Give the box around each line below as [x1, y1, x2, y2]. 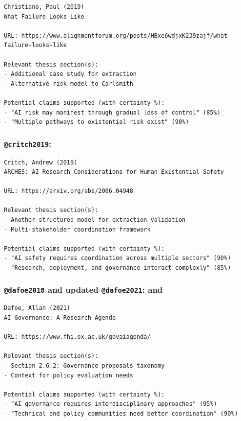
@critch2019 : [4, 137, 52, 149]
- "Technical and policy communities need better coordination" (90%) [4, 410, 238, 417]
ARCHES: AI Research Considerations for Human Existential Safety [4, 168, 224, 176]
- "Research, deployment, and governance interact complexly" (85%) [4, 264, 231, 272]
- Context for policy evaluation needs [4, 372, 133, 379]
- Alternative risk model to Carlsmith [4, 80, 133, 87]
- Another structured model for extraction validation [4, 216, 186, 224]
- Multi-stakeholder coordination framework [4, 226, 151, 233]
